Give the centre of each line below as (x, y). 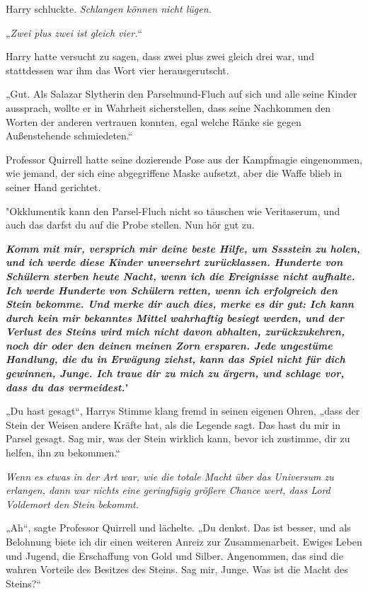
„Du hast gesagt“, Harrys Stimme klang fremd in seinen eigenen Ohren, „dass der (183, 411)
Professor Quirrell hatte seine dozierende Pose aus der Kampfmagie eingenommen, (184, 159)
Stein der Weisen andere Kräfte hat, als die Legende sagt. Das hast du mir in (173, 424)
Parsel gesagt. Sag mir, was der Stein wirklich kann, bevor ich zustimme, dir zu (178, 438)
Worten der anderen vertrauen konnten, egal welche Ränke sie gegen (154, 121)
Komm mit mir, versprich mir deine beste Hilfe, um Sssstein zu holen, (183, 248)
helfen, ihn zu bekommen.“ (63, 453)
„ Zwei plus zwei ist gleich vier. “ (74, 32)
